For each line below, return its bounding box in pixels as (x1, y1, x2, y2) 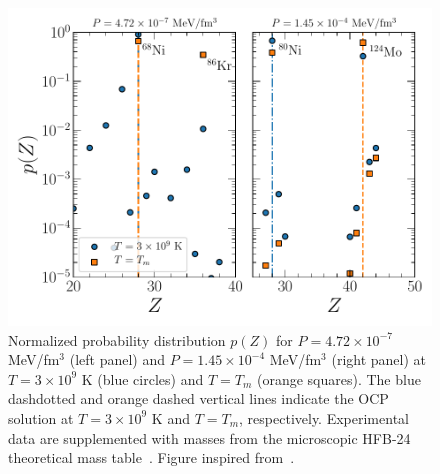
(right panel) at (331, 349, 426, 370)
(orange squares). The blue (256, 368, 421, 389)
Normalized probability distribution (8, 329, 226, 350)
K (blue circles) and (81, 368, 204, 389)
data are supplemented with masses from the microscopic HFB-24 (8, 427, 411, 448)
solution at (8, 407, 74, 428)
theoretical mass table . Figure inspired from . (8, 447, 295, 468)
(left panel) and (69, 349, 165, 370)
